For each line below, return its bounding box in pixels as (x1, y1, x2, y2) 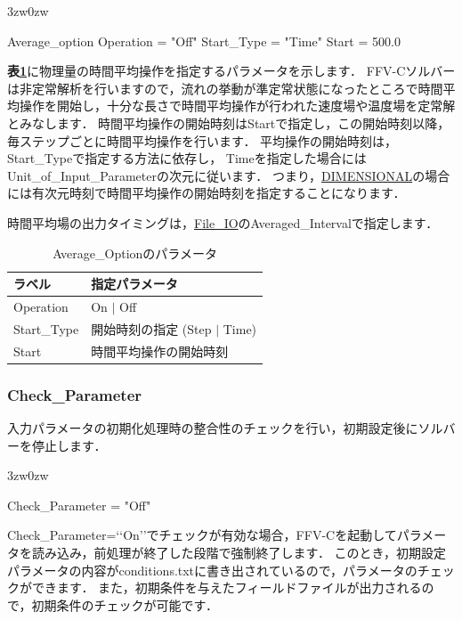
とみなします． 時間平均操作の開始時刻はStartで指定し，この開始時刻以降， (7, 113, 450, 132)
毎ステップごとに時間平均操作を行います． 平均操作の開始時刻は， (7, 131, 398, 150)
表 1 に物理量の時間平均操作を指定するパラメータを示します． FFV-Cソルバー (7, 61, 456, 80)
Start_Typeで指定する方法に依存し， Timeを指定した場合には (7, 149, 367, 167)
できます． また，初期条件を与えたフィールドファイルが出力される (31, 578, 422, 597)
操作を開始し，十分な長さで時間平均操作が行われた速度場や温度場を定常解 (19, 96, 456, 115)
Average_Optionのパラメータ (53, 243, 217, 262)
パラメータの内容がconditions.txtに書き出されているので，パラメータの (7, 560, 417, 579)
